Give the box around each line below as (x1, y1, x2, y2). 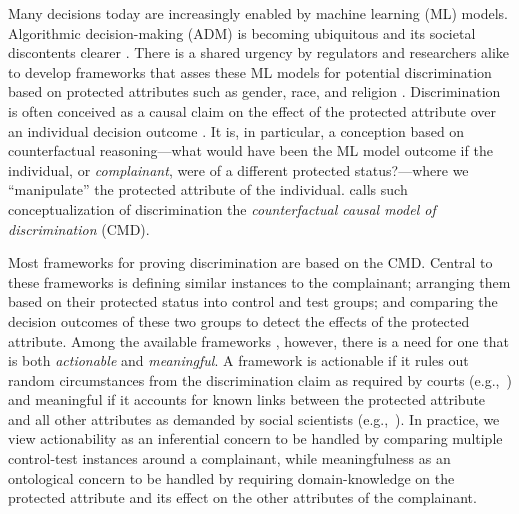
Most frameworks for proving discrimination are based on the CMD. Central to (8, 252, 493, 273)
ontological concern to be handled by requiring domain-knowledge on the (8, 467, 455, 488)
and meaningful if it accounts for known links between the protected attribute (8, 389, 486, 410)
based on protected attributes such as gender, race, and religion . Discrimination (8, 81, 501, 102)
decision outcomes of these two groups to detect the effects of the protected (8, 310, 470, 331)
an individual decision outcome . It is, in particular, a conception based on (8, 120, 465, 141)
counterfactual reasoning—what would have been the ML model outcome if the (8, 140, 493, 161)
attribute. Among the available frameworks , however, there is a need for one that (8, 330, 509, 351)
